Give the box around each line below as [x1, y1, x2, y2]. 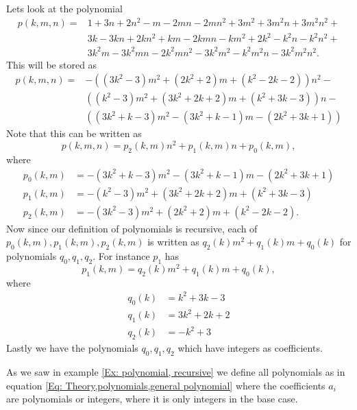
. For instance [93, 249, 150, 263]
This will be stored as [6, 57, 97, 71]
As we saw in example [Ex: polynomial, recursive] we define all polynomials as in [6, 365, 345, 379]
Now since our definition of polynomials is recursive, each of [6, 221, 258, 235]
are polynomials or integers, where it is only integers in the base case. [6, 391, 298, 406]
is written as [147, 234, 199, 249]
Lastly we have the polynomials [6, 341, 138, 355]
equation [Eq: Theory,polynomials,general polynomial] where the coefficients [6, 378, 325, 392]
